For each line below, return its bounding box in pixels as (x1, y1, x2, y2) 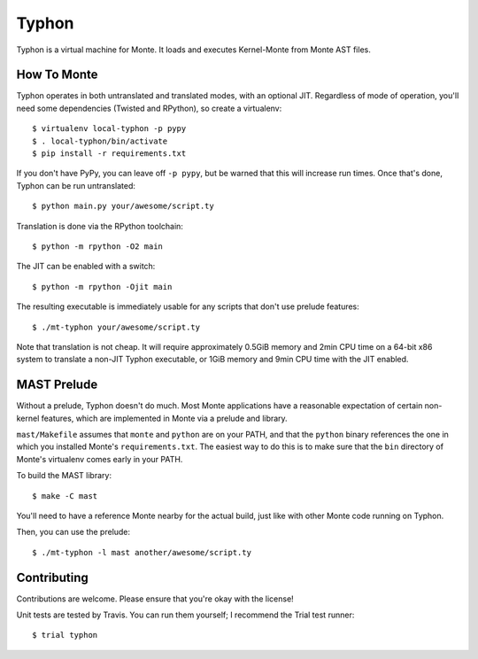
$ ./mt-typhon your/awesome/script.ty (32, 322, 201, 332)
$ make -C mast (32, 491, 98, 500)
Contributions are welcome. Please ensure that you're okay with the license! (16, 593, 294, 604)
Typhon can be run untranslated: (16, 180, 136, 190)
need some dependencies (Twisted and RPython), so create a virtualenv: (16, 103, 282, 113)
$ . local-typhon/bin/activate (32, 136, 168, 146)
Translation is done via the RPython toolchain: (16, 221, 183, 231)
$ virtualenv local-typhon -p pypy (32, 124, 187, 134)
